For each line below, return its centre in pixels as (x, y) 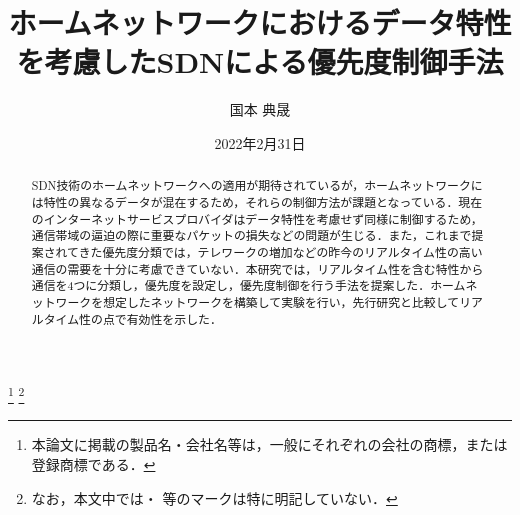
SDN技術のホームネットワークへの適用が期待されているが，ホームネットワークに (257, 185)
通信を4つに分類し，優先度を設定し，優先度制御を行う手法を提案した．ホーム (248, 285)
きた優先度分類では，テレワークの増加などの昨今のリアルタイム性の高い (280, 251)
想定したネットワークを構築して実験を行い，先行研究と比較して (281, 301)
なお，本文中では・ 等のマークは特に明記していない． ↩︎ (214, 497)
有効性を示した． (174, 318)
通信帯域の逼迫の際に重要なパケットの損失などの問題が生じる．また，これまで (251, 235)
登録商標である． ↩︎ (93, 464)
